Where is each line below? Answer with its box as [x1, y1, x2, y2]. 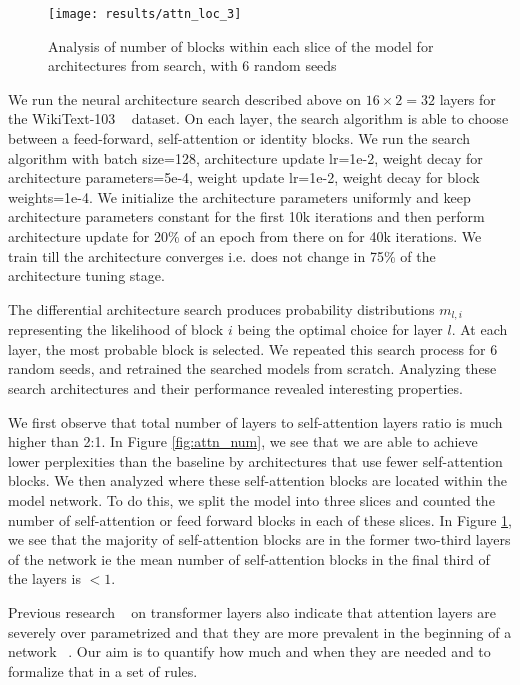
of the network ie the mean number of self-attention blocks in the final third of [8, 548, 490, 569]
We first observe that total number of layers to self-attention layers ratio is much [8, 411, 503, 432]
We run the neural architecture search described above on [8, 88, 362, 109]
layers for [439, 88, 496, 109]
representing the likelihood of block [8, 319, 224, 340]
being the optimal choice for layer [237, 319, 443, 340]
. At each [451, 319, 508, 340]
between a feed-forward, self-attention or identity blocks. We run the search [8, 128, 471, 149]
